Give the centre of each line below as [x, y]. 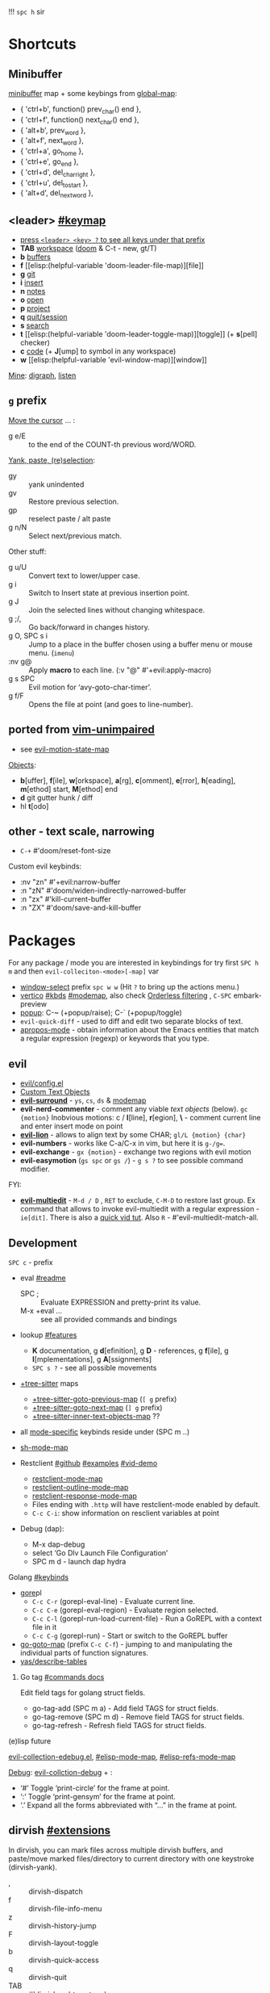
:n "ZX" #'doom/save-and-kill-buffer [81, 908]
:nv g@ [20, 661]
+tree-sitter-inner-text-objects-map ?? [96, 1416]
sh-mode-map [44, 1447]
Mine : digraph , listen [42, 375]
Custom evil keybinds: [45, 866]
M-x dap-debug [58, 1544]
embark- [247, 995]
